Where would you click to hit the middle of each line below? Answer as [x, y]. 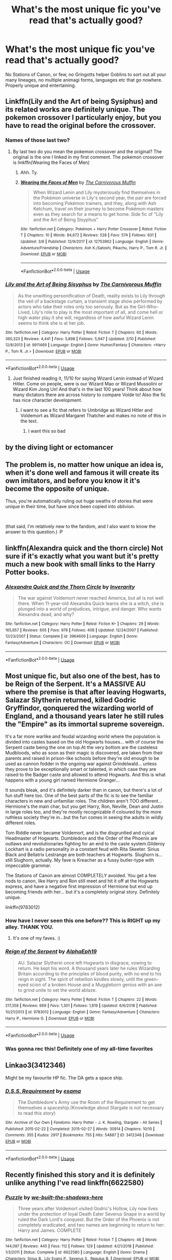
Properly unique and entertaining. [41, 85]
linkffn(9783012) [23, 907]
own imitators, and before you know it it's [73, 481]
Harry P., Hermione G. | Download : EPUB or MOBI [50, 1018]
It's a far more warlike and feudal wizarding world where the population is [83, 736]
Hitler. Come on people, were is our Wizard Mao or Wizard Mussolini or [88, 384]
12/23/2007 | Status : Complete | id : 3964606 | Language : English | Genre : [72, 636]
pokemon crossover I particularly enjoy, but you [83, 117]
